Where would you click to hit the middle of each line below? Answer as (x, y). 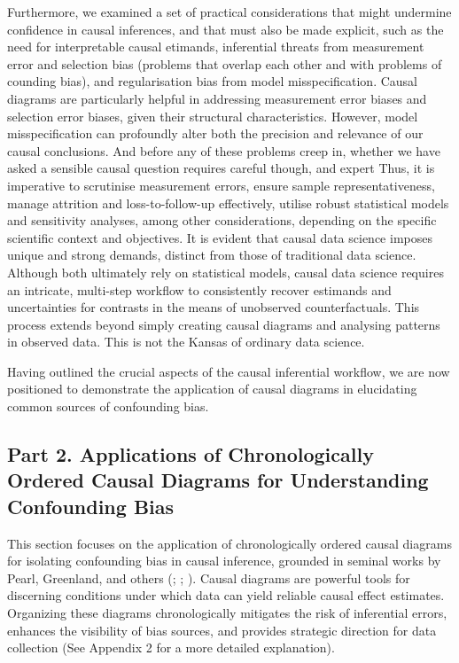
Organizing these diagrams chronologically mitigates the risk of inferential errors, (227, 613)
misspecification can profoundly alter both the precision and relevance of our (215, 133)
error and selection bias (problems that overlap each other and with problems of (225, 63)
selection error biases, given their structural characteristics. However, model (213, 116)
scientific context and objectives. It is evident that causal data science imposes (220, 237)
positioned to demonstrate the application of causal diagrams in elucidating (212, 389)
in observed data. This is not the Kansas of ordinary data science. (186, 342)
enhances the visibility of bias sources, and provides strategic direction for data (222, 630)
